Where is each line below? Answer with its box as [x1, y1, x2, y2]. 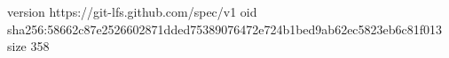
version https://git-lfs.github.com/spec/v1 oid [7, 3, 257, 20]
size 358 [7, 37, 50, 55]
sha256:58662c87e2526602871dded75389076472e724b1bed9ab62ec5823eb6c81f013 [7, 19, 443, 38]
